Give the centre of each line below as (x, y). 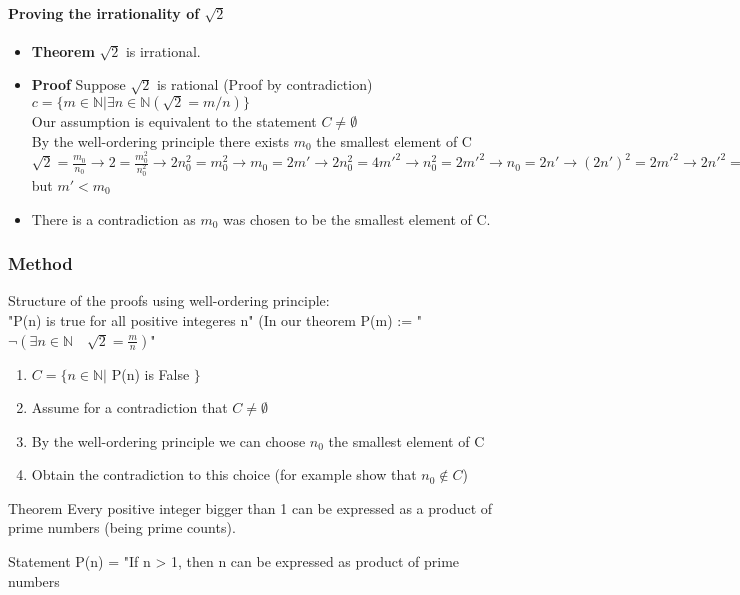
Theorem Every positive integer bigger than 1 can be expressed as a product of (250, 507)
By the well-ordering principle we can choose (168, 440)
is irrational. (163, 50)
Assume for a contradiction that (129, 407)
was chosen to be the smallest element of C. (357, 218)
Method (40, 263)
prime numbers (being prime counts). (122, 527)
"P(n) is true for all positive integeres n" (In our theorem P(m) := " (215, 319)
